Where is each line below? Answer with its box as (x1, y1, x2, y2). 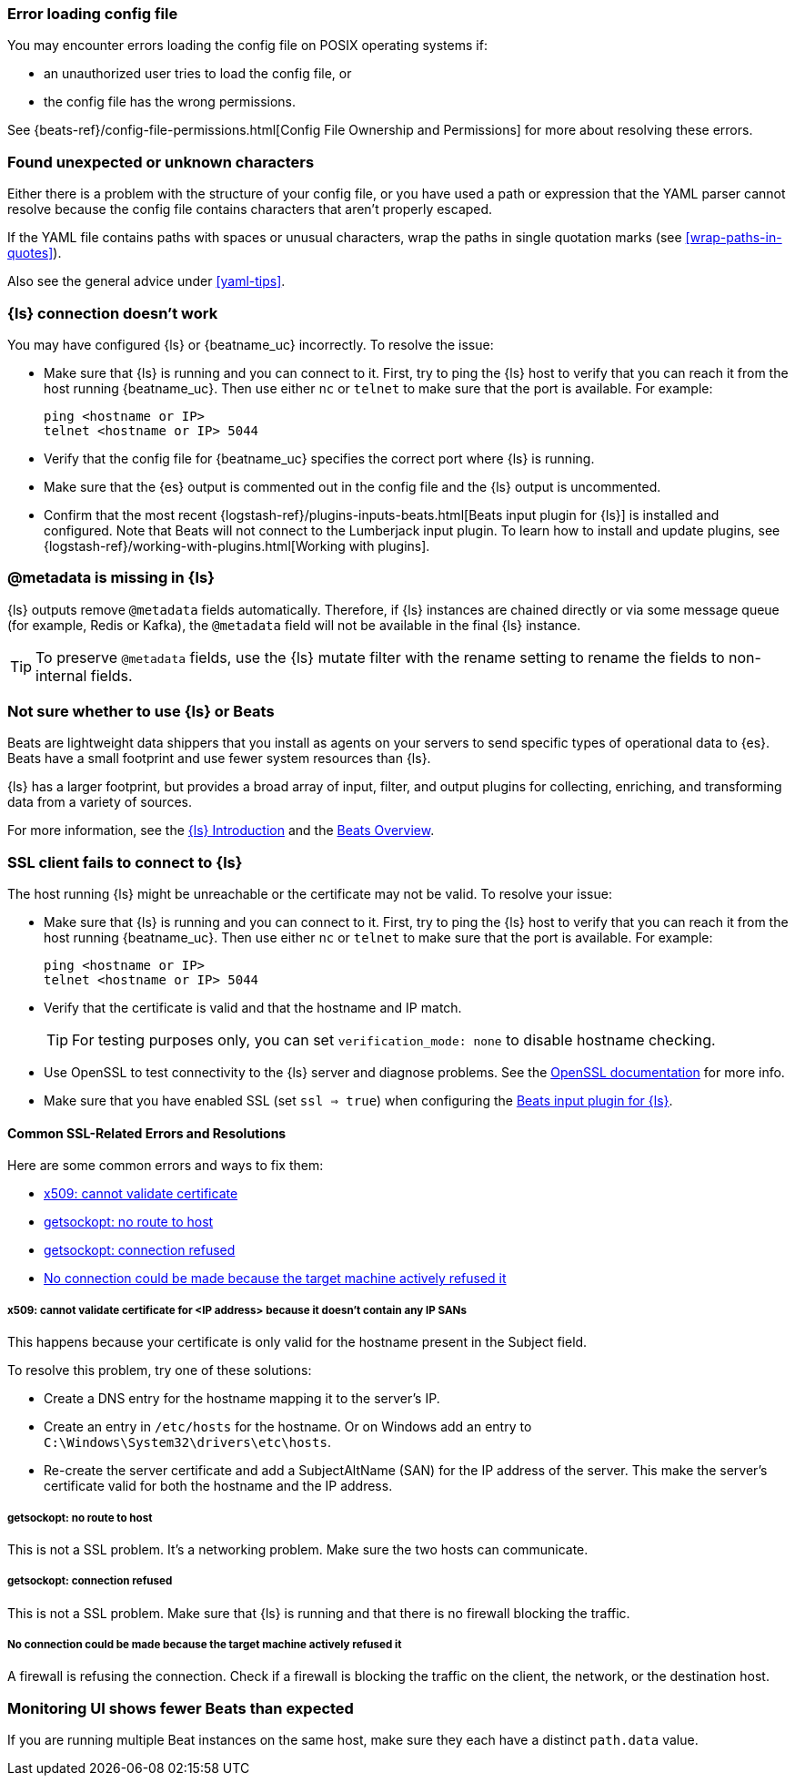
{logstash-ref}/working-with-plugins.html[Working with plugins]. (44, 537, 430, 554)
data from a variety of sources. (7, 794, 192, 810)
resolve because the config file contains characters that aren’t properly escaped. (7, 201, 493, 218)
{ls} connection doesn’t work (7, 303, 218, 322)
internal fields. (35, 666, 133, 685)
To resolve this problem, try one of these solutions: (7, 1362, 312, 1379)
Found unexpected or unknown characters (7, 152, 315, 171)
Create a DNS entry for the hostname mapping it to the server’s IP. (44, 1391, 440, 1407)
